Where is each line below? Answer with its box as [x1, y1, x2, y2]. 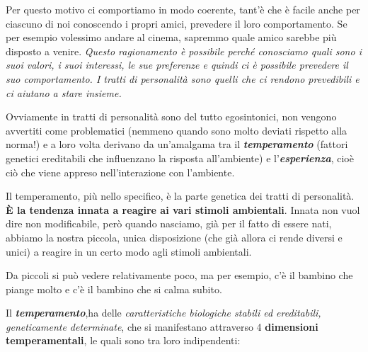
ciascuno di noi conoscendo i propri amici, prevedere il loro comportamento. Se [6, 16, 347, 30]
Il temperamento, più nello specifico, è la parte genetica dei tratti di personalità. [6, 188, 355, 203]
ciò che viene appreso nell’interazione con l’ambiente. [6, 164, 235, 179]
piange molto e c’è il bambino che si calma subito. [6, 281, 222, 296]
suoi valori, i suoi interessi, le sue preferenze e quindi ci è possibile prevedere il [6, 57, 348, 72]
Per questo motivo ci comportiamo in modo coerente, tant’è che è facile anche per [6, 2, 360, 16]
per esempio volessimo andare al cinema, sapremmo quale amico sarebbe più [6, 30, 337, 45]
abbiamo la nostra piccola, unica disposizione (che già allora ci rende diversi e [6, 229, 343, 244]
